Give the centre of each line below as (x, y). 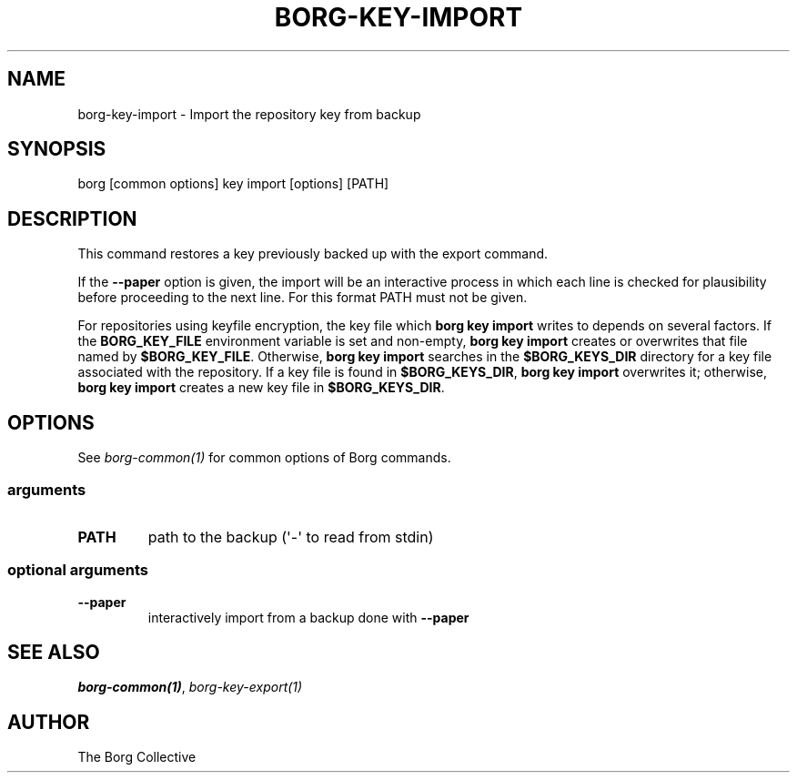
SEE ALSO (54, 653)
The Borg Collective (137, 757)
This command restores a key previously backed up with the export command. (313, 254)
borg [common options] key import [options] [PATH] (233, 184)
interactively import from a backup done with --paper (308, 617)
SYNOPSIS (57, 149)
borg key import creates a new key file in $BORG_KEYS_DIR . (261, 388)
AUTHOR (49, 722)
